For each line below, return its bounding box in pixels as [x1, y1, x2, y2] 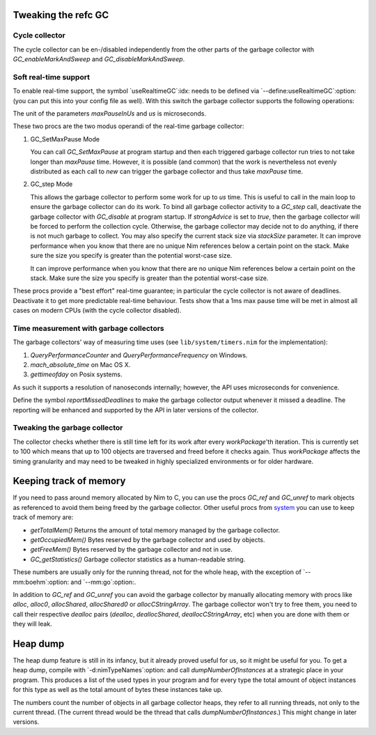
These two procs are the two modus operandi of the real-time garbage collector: [13, 122, 244, 130]
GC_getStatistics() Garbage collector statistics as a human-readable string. [30, 555, 246, 564]
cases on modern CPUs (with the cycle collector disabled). [13, 307, 182, 315]
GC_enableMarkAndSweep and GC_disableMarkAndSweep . [13, 55, 185, 63]
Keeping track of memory [13, 475, 126, 487]
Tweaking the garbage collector [13, 423, 123, 433]
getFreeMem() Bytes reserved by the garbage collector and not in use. [30, 546, 233, 554]
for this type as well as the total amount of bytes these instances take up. [13, 686, 223, 694]
